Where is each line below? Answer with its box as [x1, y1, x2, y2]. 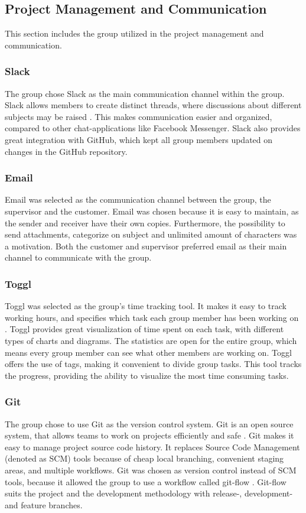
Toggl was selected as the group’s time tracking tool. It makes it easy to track [5, 300, 287, 312]
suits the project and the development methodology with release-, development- [5, 487, 293, 499]
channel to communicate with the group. [5, 251, 152, 264]
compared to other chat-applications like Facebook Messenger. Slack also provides [5, 122, 301, 134]
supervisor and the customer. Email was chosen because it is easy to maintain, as [5, 204, 299, 217]
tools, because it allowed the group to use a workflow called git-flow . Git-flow [5, 475, 287, 488]
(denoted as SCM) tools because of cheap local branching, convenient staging [5, 452, 284, 465]
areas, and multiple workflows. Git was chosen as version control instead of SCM [5, 463, 297, 476]
